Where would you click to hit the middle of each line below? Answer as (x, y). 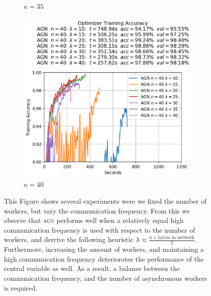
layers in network (176, 238)
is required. (21, 287)
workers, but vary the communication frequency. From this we (97, 210)
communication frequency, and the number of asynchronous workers (106, 278)
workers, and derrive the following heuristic (69, 239)
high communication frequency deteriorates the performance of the (104, 258)
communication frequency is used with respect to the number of (100, 229)
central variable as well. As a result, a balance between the (92, 268)
